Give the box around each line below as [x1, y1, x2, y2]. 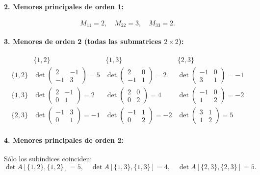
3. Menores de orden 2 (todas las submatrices [4, 36, 161, 46]
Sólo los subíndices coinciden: [4, 153, 92, 163]
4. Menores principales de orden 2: [4, 134, 124, 145]
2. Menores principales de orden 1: [4, 1, 124, 11]
